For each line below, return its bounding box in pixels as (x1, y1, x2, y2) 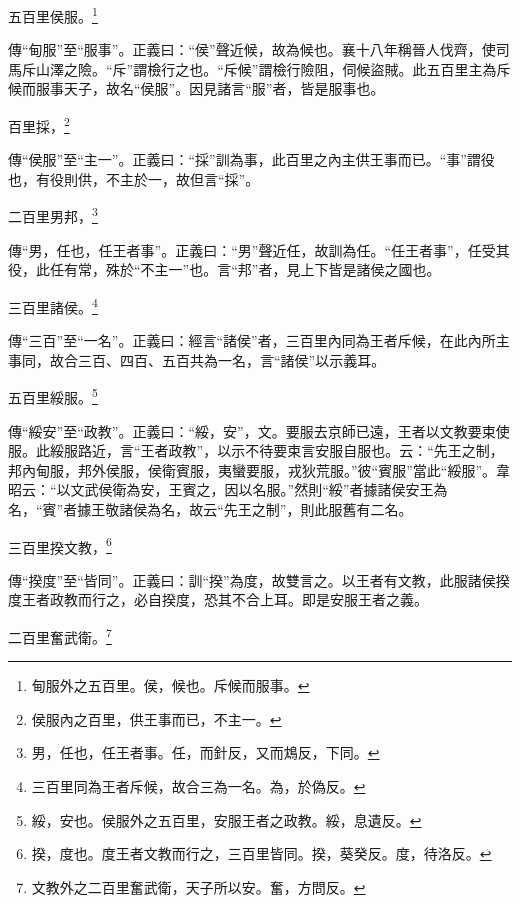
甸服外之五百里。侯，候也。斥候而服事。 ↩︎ (31, 675, 310, 696)
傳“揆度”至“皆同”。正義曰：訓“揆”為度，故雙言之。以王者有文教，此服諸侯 (8, 569, 496, 590)
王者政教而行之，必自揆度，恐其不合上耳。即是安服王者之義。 (21, 589, 428, 610)
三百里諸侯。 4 (8, 293, 98, 317)
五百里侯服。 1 (8, 3, 98, 26)
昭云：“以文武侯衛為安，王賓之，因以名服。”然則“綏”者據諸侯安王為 (8, 479, 448, 500)
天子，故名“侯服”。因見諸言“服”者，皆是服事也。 (63, 78, 385, 99)
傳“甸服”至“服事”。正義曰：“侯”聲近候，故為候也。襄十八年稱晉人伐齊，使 (8, 39, 496, 60)
